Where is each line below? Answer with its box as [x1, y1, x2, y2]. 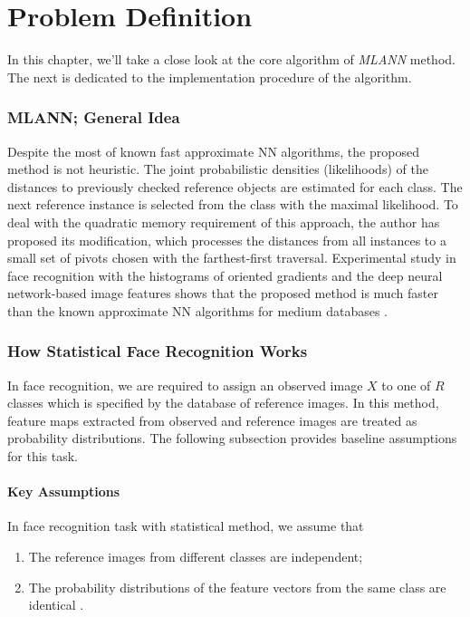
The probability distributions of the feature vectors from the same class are [28, 577, 446, 596]
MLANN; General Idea [7, 106, 180, 129]
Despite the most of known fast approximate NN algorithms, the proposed [7, 141, 419, 160]
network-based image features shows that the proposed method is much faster [7, 284, 438, 303]
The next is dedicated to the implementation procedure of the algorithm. [7, 67, 412, 86]
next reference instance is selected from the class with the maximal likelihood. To [7, 195, 458, 214]
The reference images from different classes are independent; [28, 547, 363, 566]
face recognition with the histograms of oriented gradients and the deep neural [7, 265, 443, 284]
